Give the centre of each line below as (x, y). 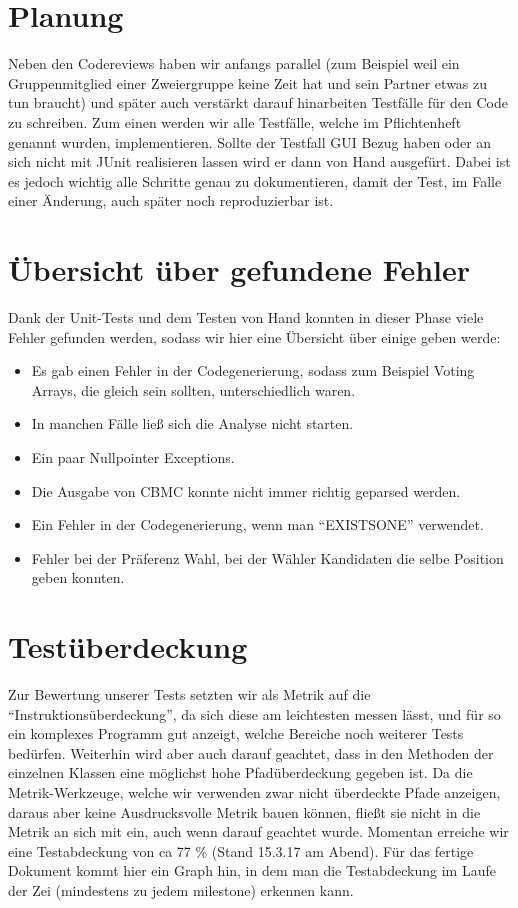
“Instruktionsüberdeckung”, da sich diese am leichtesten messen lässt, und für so (254, 713)
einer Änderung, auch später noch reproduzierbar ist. (171, 200)
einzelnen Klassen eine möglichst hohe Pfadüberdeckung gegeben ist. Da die (240, 772)
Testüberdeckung (128, 646)
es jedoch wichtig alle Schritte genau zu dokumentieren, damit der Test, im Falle (255, 180)
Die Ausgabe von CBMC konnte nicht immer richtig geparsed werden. (246, 490)
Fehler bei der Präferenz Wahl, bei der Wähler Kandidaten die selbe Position (267, 557)
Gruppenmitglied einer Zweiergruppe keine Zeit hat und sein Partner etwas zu (248, 82)
